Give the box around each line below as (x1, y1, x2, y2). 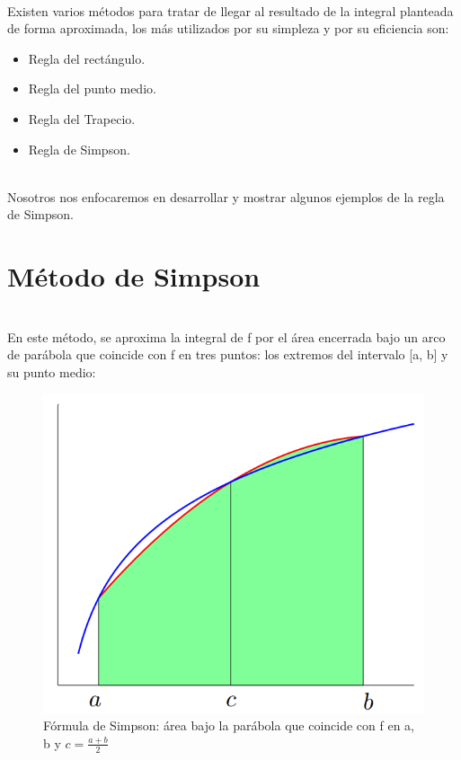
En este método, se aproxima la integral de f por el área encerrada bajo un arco (7, 327, 446, 346)
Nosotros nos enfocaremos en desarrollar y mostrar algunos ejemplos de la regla (7, 187, 445, 206)
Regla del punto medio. (28, 79, 156, 98)
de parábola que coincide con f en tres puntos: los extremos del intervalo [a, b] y (7, 345, 448, 364)
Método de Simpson (7, 258, 261, 295)
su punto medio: (7, 362, 96, 381)
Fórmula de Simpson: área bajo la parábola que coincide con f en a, (43, 716, 415, 735)
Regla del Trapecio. (28, 109, 136, 128)
